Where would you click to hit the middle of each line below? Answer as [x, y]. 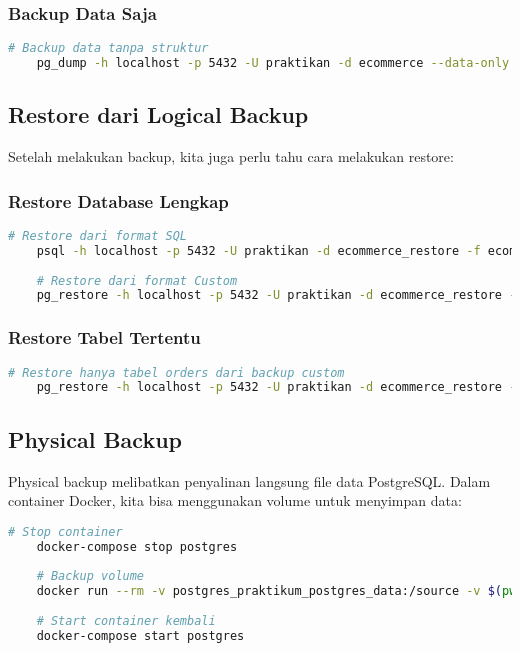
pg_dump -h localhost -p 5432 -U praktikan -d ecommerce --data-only [273, 63]
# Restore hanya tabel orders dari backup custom [176, 372]
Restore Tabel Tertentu [104, 337]
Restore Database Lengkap [118, 200]
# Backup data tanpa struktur [108, 48]
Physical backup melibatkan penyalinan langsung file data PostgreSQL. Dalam [249, 480]
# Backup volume [90, 576]
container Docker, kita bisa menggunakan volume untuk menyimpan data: [235, 500]
